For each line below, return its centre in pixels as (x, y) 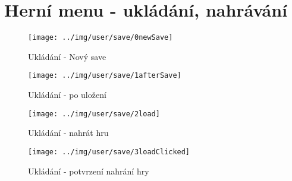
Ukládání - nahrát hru (68, 133)
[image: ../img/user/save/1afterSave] (105, 76)
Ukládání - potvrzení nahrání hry (89, 171)
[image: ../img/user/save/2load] (94, 114)
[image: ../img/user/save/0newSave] (101, 38)
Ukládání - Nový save (67, 56)
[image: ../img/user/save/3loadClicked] (109, 152)
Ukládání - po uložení (67, 95)
